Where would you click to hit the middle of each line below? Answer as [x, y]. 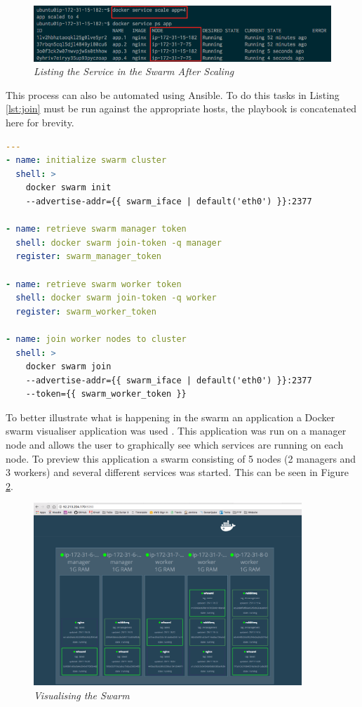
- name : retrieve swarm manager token [96, 229]
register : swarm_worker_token [86, 311]
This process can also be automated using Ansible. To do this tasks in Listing [173, 94]
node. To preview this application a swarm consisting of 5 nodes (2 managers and [181, 458]
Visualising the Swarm [82, 695]
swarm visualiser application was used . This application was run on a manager [176, 431]
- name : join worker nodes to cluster [96, 339]
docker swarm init [68, 188]
